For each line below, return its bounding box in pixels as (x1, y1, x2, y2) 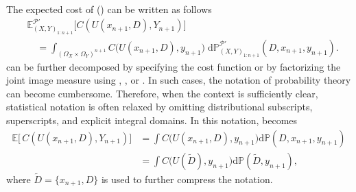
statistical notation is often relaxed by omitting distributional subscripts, (6, 99, 313, 114)
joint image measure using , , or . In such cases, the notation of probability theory (6, 73, 351, 87)
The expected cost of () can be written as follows (6, 2, 212, 16)
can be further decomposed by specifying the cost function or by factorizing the (6, 59, 341, 73)
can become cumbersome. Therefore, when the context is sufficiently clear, (6, 86, 318, 100)
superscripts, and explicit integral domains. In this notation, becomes (6, 113, 298, 128)
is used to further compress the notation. (101, 171, 273, 186)
